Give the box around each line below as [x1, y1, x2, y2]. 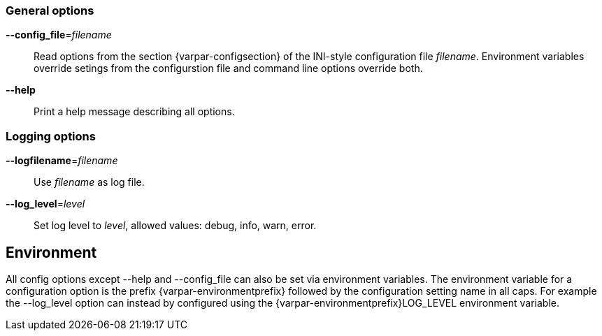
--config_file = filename [6, 29, 112, 41]
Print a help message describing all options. [34, 105, 235, 118]
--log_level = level [6, 198, 85, 210]
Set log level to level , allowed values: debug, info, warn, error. [34, 219, 317, 232]
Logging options [6, 129, 96, 143]
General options [6, 3, 94, 17]
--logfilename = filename [6, 154, 118, 167]
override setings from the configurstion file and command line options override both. [34, 62, 423, 75]
